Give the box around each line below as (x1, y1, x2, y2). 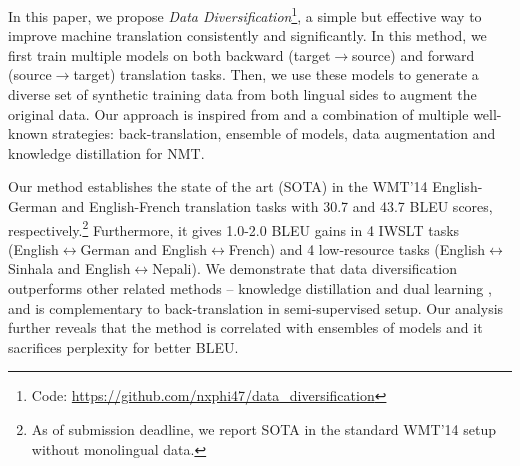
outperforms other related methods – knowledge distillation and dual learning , (8, 278, 492, 299)
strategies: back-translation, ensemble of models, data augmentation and (52, 123, 496, 144)
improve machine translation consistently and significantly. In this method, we (8, 25, 487, 46)
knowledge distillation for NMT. (8, 142, 205, 163)
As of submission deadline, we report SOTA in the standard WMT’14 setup (31, 419, 496, 439)
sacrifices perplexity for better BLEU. (8, 336, 239, 357)
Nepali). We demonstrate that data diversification (152, 258, 457, 279)
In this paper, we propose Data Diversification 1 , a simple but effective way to (8, 3, 482, 26)
